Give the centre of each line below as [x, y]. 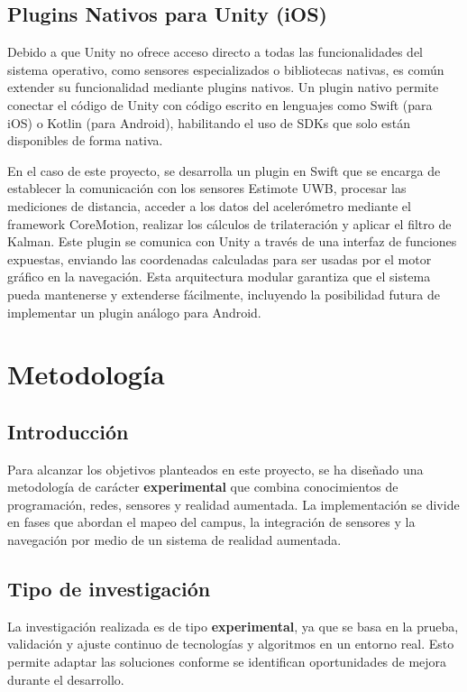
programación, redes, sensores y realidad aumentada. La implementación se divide [233, 504]
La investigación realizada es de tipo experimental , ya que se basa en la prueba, [233, 626]
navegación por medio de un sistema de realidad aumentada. [174, 540]
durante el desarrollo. [66, 679]
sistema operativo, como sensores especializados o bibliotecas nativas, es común [226, 69]
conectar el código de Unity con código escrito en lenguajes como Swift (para [220, 104]
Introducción [68, 431]
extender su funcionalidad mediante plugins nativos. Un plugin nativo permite [223, 87]
